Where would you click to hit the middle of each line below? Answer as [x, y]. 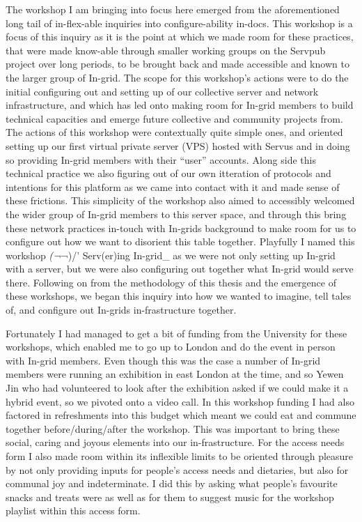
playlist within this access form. [73, 511]
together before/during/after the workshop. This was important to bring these [173, 428]
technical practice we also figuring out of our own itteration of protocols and [168, 173]
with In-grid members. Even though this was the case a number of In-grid [163, 360]
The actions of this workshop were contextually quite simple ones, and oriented [174, 132]
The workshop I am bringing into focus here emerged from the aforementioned [173, 9]
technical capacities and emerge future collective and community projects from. [174, 118]
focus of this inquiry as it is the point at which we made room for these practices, [180, 37]
